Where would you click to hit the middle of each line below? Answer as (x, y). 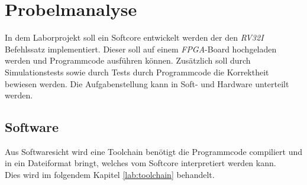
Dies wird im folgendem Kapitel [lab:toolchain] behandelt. (110, 175)
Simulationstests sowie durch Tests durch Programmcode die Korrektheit (137, 72)
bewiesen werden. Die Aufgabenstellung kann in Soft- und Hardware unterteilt (147, 83)
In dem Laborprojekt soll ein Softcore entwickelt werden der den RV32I (134, 37)
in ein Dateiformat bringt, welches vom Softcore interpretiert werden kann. (140, 163)
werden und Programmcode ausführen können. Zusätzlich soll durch (128, 60)
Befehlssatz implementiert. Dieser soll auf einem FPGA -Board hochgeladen (141, 49)
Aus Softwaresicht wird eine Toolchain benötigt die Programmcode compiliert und (154, 151)
